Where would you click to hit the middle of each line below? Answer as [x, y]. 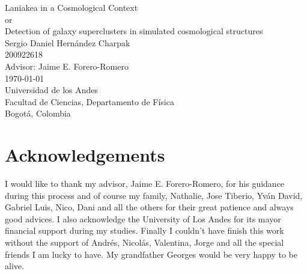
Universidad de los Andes [52, 90]
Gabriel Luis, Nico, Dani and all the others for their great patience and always [149, 207]
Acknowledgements [85, 155]
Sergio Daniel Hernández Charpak [68, 42]
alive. [14, 266]
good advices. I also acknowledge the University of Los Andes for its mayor [143, 218]
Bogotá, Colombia [38, 113]
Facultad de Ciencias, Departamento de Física [90, 101]
